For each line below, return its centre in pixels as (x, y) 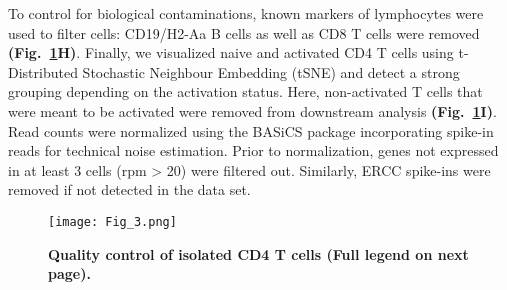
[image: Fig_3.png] (112, 221)
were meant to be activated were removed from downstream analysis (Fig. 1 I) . (252, 110)
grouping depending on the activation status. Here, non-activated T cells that (245, 91)
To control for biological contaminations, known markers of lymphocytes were (246, 13)
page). (69, 273)
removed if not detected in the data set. (129, 189)
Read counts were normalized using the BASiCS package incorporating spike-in (251, 130)
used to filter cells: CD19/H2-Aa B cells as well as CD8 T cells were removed (244, 32)
